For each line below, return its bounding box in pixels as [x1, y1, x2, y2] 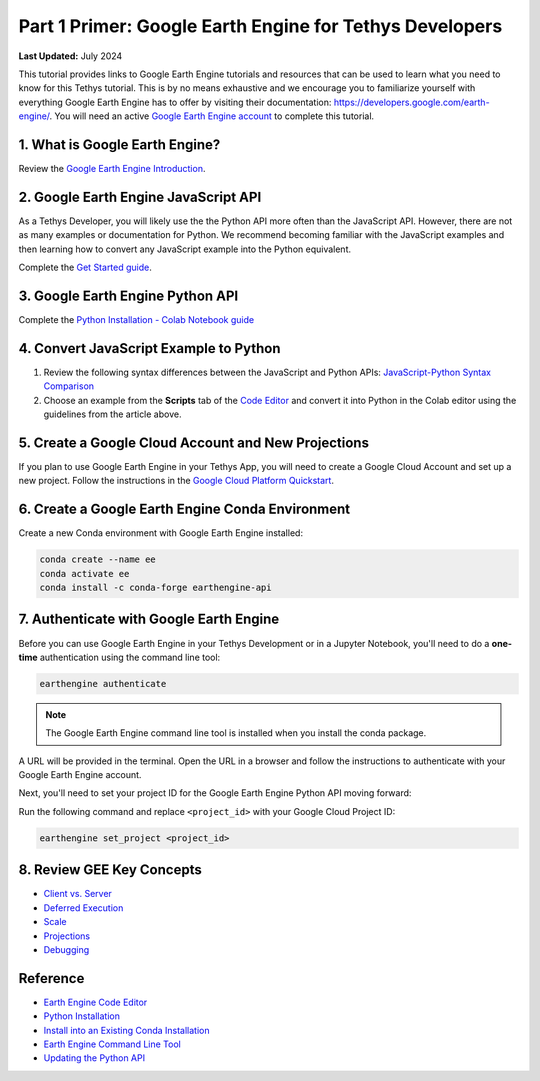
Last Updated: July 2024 [18, 50, 123, 62]
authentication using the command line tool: [39, 651, 221, 663]
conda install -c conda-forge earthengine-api [39, 582, 272, 594]
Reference [18, 970, 85, 987]
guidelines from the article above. [43, 408, 182, 420]
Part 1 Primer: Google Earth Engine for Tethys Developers [18, 15, 503, 37]
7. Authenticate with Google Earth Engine [18, 611, 280, 628]
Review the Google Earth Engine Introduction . [18, 163, 206, 175]
